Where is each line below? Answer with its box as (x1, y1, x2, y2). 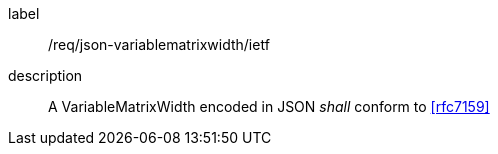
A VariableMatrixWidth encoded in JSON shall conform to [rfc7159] (48, 98, 490, 115)
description (8, 67, 83, 84)
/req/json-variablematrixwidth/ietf (48, 36, 270, 53)
